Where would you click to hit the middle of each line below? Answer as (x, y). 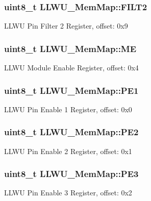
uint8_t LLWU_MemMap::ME (70, 48)
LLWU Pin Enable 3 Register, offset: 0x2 (68, 193)
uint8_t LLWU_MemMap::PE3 (71, 174)
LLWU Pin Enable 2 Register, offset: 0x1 (68, 151)
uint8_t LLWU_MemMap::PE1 (71, 90)
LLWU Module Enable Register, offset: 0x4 (71, 68)
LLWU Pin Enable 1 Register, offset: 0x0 (68, 109)
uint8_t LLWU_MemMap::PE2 (71, 132)
